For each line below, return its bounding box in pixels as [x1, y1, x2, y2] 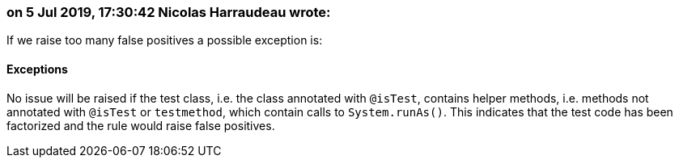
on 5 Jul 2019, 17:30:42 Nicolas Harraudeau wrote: [6, 4, 331, 20]
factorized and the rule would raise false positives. [6, 118, 275, 132]
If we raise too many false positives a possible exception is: [6, 33, 323, 48]
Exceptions [6, 61, 68, 76]
